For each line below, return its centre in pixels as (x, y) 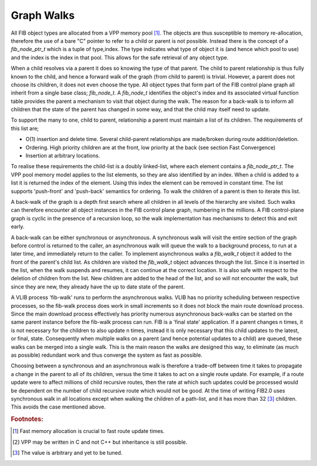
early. (18, 227)
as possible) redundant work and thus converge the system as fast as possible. (107, 355)
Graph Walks (43, 15)
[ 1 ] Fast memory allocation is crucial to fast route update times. (89, 431)
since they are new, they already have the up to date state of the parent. (98, 286)
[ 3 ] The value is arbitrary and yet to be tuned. (68, 453)
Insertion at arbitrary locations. (63, 156)
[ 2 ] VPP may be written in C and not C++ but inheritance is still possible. (100, 442)
